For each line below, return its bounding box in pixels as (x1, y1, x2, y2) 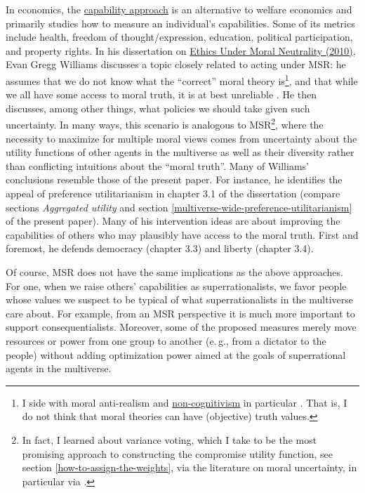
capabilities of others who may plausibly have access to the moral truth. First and (6, 227, 359, 242)
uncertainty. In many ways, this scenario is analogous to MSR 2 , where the (6, 115, 324, 132)
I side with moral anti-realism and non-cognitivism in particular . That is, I (22, 395, 347, 409)
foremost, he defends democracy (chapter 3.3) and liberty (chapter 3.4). (6, 241, 314, 256)
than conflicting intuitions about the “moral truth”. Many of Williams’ (6, 158, 309, 173)
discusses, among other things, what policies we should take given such (6, 100, 310, 115)
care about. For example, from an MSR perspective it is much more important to (6, 305, 355, 320)
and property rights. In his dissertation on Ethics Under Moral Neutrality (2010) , (6, 43, 356, 58)
